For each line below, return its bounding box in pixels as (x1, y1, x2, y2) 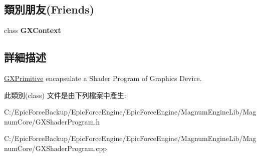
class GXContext (4, 25, 61, 35)
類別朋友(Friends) (4, 1, 95, 17)
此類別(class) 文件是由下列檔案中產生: (4, 89, 126, 100)
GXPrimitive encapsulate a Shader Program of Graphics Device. (4, 73, 202, 83)
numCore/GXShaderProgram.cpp (4, 142, 107, 153)
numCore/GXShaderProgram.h (4, 116, 100, 126)
